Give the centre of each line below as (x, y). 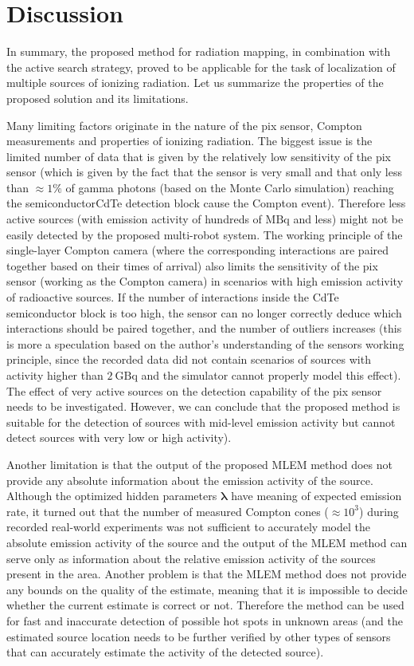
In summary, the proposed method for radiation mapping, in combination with (199, 51)
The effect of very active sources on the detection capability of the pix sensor (194, 390)
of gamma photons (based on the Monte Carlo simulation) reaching (230, 187)
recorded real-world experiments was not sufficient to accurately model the (188, 527)
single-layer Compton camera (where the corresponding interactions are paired (198, 250)
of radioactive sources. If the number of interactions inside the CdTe (173, 297)
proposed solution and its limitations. (98, 98)
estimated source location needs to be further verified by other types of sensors (199, 636)
